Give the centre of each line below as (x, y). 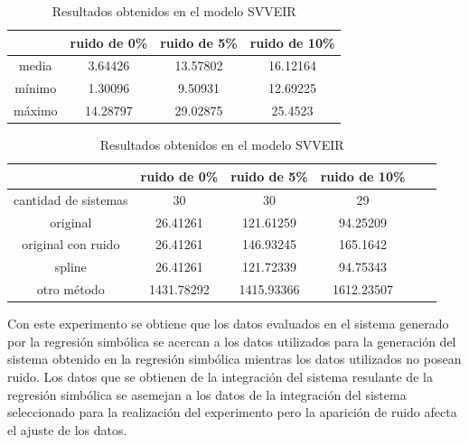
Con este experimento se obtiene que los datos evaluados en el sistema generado (228, 324)
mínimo (36, 88)
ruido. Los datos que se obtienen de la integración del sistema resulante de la (220, 376)
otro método (70, 289)
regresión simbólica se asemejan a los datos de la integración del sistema (207, 394)
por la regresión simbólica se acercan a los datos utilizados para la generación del (232, 341)
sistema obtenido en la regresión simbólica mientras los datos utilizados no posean (234, 359)
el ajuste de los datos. (67, 429)
